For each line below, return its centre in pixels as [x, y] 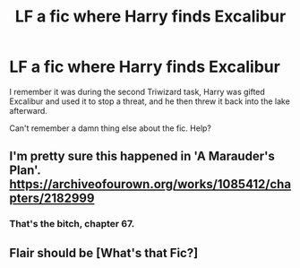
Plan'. [25, 171]
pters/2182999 [52, 199]
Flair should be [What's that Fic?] [104, 253]
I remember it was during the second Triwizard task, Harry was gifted [137, 91]
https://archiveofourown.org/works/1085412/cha [150, 184]
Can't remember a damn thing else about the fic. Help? [111, 128]
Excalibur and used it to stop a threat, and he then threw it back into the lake [150, 101]
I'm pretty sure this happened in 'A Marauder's [142, 156]
